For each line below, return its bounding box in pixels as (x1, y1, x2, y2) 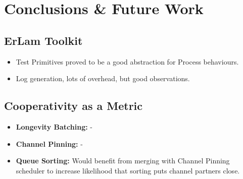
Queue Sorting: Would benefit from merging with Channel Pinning (16, 155, 230, 166)
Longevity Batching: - (16, 121, 92, 132)
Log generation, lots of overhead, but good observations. (16, 73, 190, 84)
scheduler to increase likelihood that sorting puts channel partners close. (16, 165, 240, 175)
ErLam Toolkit (4, 32, 83, 48)
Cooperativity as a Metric (4, 98, 143, 113)
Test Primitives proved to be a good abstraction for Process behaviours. (16, 56, 239, 67)
